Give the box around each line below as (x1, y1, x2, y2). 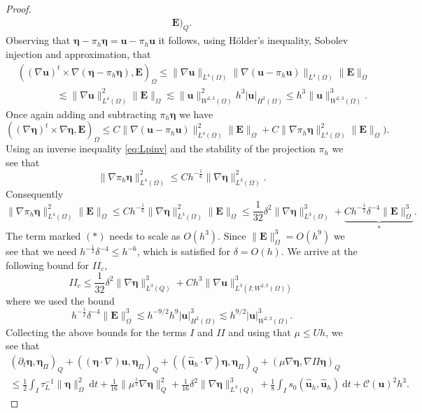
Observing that (6, 33, 71, 48)
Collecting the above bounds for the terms (6, 324, 187, 339)
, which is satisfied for (136, 244, 231, 259)
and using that (228, 324, 291, 339)
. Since (218, 228, 246, 242)
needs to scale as (109, 228, 181, 242)
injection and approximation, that (6, 47, 151, 61)
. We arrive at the (281, 244, 358, 259)
